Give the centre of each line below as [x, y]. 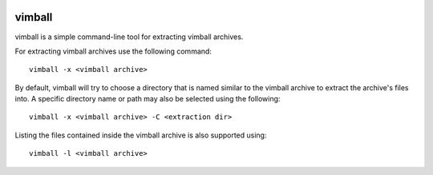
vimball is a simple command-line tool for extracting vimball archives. [129, 37]
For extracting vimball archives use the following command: [113, 51]
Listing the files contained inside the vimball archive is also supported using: [141, 135]
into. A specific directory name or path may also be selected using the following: [148, 99]
